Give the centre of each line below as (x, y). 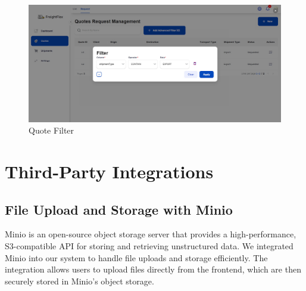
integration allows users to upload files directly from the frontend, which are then (153, 269)
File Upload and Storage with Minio (119, 209)
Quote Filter (51, 130)
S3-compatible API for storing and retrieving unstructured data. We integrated (149, 246)
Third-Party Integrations (109, 171)
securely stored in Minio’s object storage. (79, 281)
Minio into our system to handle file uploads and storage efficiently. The (136, 257)
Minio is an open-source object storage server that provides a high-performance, (151, 234)
